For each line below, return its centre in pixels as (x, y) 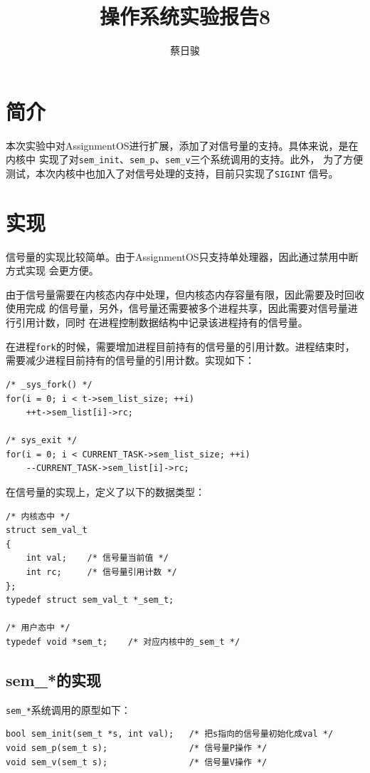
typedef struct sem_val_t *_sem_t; (90, 600)
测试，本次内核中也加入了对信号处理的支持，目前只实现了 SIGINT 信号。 (172, 173)
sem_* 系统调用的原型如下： (68, 709)
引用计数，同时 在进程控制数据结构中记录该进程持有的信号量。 (162, 322)
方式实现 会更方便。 (52, 270)
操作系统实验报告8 (185, 16)
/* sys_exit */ (42, 441)
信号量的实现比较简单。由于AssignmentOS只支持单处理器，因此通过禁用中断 (182, 256)
